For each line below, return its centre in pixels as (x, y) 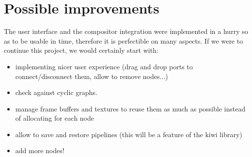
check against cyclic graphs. (56, 92)
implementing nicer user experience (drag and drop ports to (104, 66)
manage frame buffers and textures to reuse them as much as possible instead (130, 108)
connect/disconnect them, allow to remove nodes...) (92, 76)
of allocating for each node (55, 118)
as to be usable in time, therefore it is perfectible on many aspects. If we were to (124, 40)
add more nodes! (40, 150)
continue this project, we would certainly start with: (81, 50)
